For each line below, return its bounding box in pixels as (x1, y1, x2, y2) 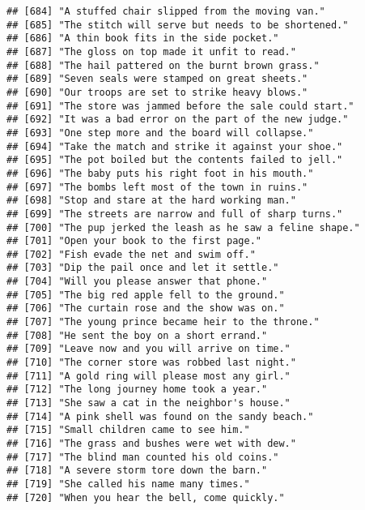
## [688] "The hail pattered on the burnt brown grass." (6, 59, 320, 71)
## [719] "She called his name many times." (6, 478, 250, 490)
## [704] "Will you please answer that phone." (6, 276, 268, 288)
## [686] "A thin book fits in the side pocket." (6, 32, 279, 45)
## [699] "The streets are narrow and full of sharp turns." (6, 208, 343, 220)
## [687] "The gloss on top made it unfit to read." (6, 45, 296, 58)
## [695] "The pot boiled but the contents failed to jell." (6, 154, 343, 166)
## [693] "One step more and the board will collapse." (6, 126, 314, 139)
